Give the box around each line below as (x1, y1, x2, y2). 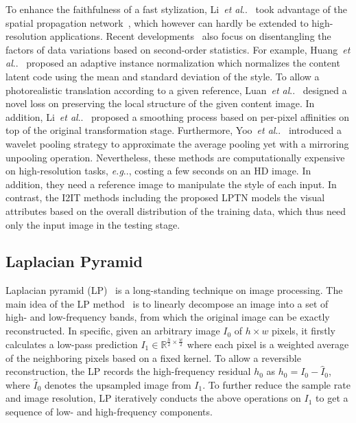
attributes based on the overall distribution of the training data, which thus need (5, 203, 346, 218)
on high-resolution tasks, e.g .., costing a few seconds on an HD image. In (5, 163, 311, 178)
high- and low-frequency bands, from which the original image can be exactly (5, 310, 330, 324)
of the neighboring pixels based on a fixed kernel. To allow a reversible (5, 350, 301, 365)
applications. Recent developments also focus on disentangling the (49, 29, 331, 43)
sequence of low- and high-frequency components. (5, 404, 213, 418)
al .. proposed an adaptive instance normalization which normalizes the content (5, 56, 340, 70)
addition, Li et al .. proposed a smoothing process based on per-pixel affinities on (5, 109, 349, 124)
